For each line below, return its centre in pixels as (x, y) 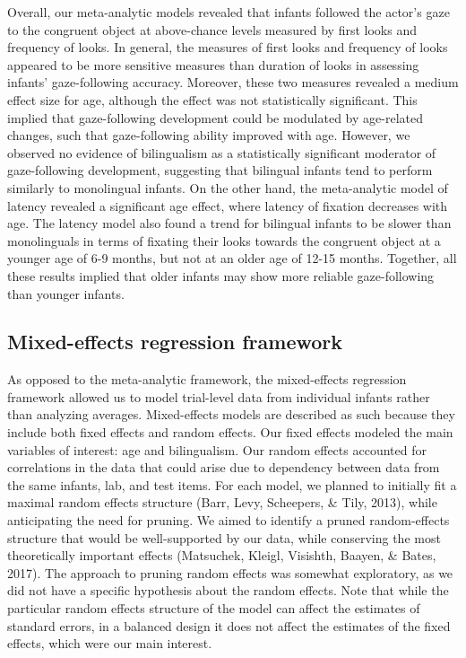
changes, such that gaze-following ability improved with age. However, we (209, 135)
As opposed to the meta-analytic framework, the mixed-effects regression (207, 379)
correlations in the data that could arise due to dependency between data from (224, 467)
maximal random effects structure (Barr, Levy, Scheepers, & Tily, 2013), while (222, 502)
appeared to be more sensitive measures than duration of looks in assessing (213, 64)
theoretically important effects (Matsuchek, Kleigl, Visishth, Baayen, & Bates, (222, 555)
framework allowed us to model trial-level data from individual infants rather (219, 396)
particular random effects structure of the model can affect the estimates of (214, 608)
